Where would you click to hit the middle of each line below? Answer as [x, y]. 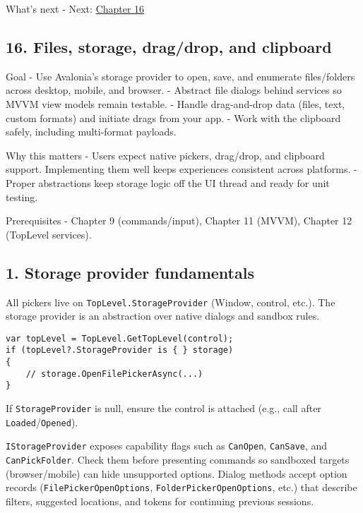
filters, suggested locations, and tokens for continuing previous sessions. [160, 501]
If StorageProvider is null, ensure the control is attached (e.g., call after [163, 408]
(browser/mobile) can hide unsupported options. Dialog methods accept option [177, 473]
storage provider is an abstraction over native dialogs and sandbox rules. [163, 316]
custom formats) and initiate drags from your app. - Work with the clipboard [173, 117]
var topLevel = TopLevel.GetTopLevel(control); [120, 338]
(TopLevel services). [49, 234]
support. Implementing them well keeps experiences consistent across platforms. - [181, 169]
